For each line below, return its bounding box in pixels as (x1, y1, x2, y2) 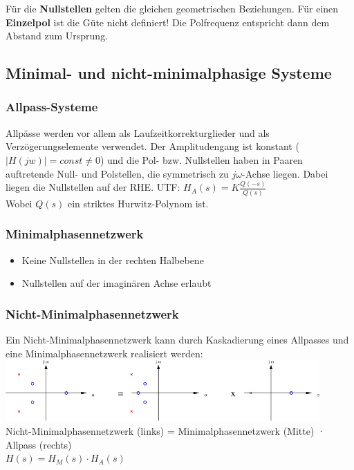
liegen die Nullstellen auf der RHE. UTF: (6, 180, 180, 194)
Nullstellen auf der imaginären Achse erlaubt (21, 276, 212, 290)
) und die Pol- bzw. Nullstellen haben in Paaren (100, 152, 303, 167)
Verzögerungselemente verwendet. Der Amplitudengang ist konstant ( (6, 139, 299, 153)
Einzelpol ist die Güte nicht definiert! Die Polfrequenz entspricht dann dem (6, 15, 330, 29)
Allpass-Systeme (6, 98, 98, 115)
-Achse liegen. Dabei (242, 166, 328, 180)
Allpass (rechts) (6, 437, 72, 451)
